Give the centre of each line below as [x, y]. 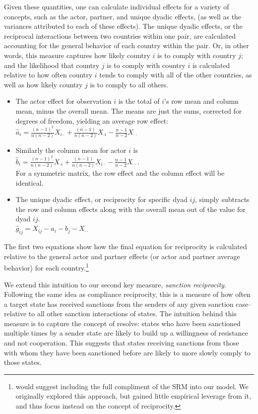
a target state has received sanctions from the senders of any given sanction [119, 304]
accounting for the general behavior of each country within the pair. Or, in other [127, 45]
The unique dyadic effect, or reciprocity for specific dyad [101, 199]
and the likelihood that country [52, 65]
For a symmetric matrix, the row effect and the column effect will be [120, 173]
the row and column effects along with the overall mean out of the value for [130, 209]
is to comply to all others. [129, 84]
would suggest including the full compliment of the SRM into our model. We [132, 386]
